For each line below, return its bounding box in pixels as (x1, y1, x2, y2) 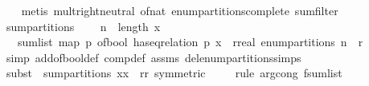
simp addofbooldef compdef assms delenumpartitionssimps (6, 49, 301, 65)
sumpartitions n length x (6, 18, 161, 34)
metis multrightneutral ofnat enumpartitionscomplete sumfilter (21, 2, 338, 18)
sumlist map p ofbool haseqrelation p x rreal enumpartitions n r (17, 33, 363, 50)
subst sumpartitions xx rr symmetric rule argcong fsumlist (6, 64, 342, 81)
